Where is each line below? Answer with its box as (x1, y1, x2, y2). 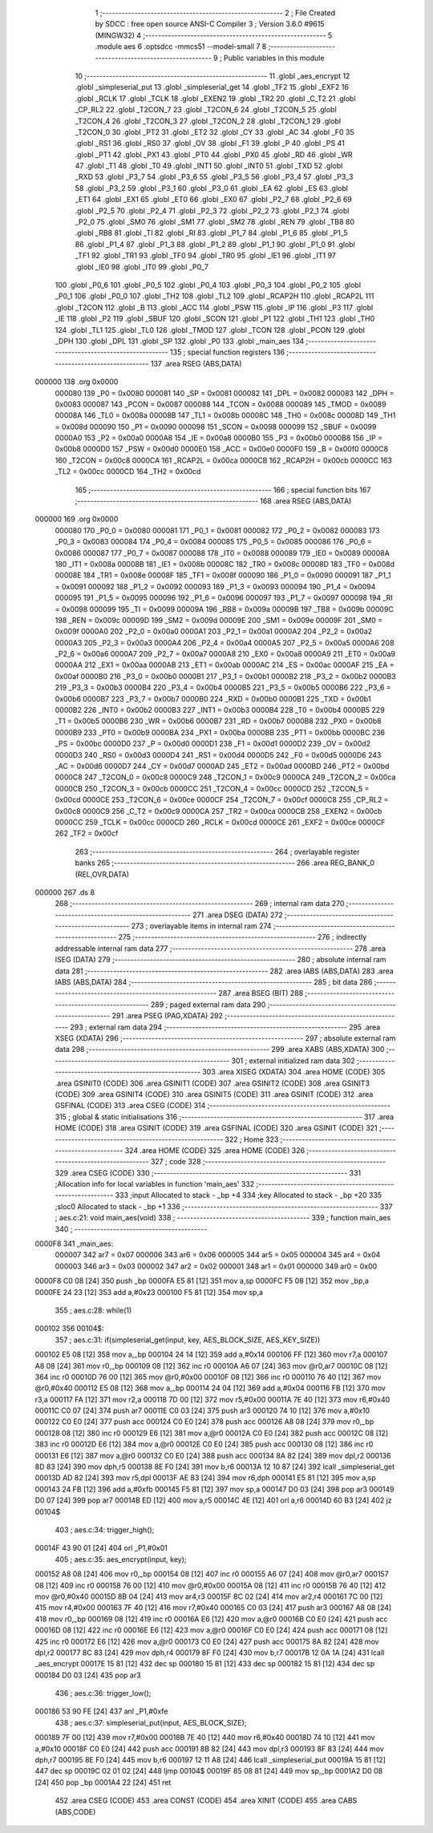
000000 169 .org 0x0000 (34, 514, 119, 524)
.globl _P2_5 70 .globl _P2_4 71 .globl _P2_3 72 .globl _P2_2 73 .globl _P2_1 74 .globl (75, 205, 350, 216)
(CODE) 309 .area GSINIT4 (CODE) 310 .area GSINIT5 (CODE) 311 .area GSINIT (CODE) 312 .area (55, 1089, 374, 1099)
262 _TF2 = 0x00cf (55, 828, 119, 838)
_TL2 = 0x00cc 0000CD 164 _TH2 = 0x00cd (55, 467, 201, 476)
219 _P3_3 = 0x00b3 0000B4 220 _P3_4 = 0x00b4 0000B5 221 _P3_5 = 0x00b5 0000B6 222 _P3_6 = (55, 682, 392, 693)
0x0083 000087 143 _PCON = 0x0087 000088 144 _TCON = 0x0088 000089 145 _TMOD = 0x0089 (55, 399, 386, 409)
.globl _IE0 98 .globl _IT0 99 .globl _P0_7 (75, 261, 208, 272)
